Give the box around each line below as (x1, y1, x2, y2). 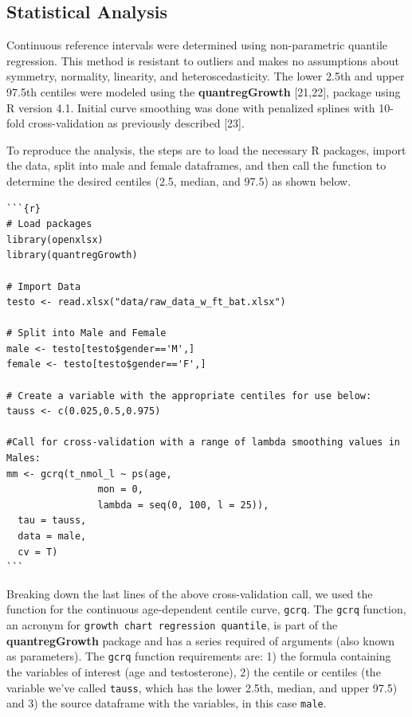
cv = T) (18, 546, 58, 558)
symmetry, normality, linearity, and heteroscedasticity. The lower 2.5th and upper (6, 68, 405, 84)
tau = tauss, (18, 515, 87, 527)
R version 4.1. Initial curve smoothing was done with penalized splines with (6, 99, 375, 116)
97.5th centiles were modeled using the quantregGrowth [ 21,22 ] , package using (6, 83, 401, 100)
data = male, (18, 531, 87, 543)
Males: (6, 453, 41, 464)
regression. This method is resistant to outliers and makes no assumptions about (6, 52, 399, 69)
